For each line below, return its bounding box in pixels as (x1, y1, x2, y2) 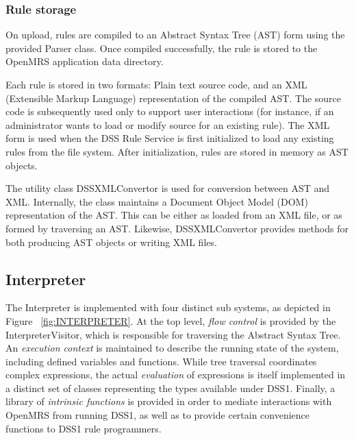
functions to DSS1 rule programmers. (5, 421, 162, 435)
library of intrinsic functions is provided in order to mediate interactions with (5, 394, 332, 408)
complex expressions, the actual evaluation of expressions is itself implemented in (5, 367, 346, 382)
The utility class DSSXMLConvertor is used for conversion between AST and (5, 181, 330, 195)
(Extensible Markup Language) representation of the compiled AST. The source (5, 90, 342, 105)
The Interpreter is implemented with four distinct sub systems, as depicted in (5, 300, 331, 315)
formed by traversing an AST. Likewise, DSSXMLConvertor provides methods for (5, 221, 349, 235)
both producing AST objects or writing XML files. (5, 234, 217, 249)
